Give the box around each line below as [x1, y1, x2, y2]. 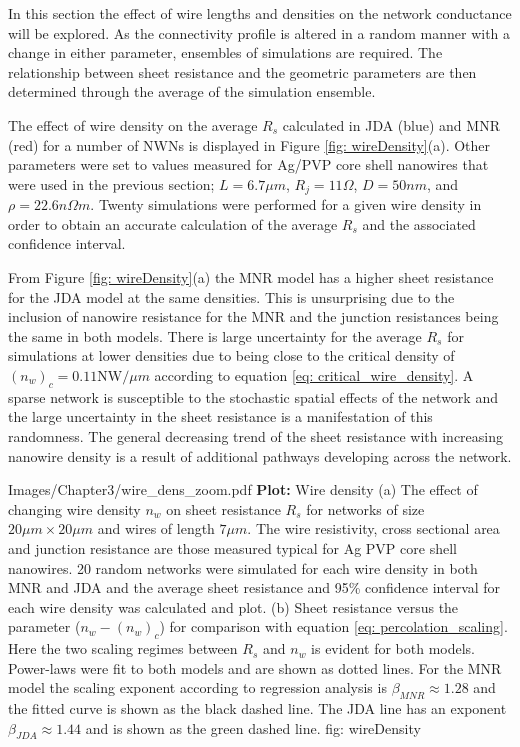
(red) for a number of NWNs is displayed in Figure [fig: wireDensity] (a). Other [8, 134, 491, 155]
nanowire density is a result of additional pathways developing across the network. [8, 445, 512, 466]
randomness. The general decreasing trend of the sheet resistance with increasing [8, 425, 504, 446]
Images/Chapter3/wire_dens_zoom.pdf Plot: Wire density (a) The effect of [8, 479, 478, 500]
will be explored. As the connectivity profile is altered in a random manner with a [8, 22, 511, 43]
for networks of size [306, 498, 425, 519]
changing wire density [8, 498, 141, 519]
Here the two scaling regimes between [8, 638, 238, 659]
